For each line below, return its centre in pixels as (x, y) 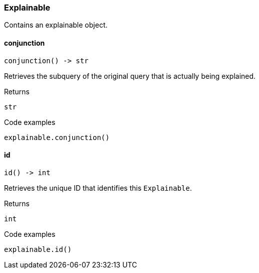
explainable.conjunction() (57, 137)
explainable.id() (38, 249)
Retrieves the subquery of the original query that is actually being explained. (130, 76)
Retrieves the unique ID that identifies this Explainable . (98, 188)
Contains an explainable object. (56, 25)
